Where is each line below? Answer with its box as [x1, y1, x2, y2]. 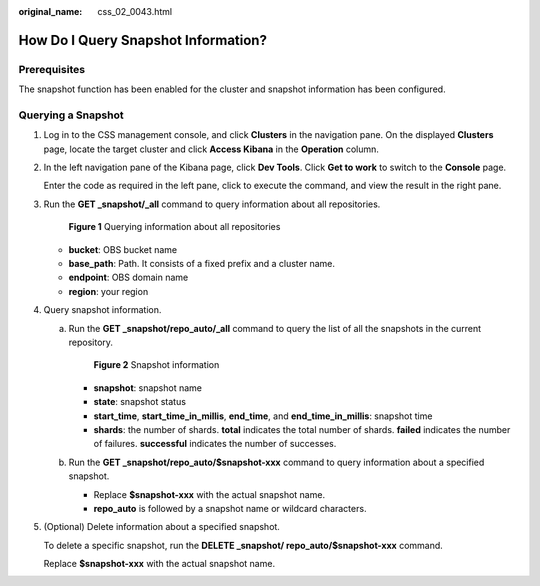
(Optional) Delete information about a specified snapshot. [43, 521, 280, 533]
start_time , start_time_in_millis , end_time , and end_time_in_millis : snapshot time [93, 410, 433, 422]
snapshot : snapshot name [93, 381, 202, 394]
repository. [68, 336, 114, 348]
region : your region [68, 285, 149, 297]
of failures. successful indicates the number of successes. [93, 438, 337, 450]
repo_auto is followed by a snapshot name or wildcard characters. [93, 502, 367, 514]
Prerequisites [18, 62, 85, 76]
